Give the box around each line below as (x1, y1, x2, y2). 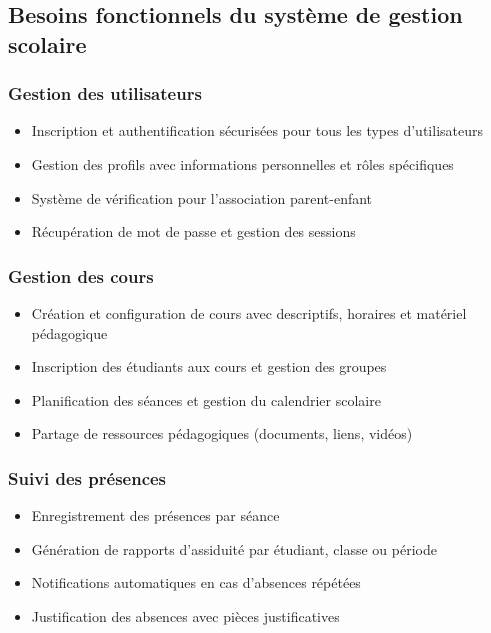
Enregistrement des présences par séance (31, 505, 280, 526)
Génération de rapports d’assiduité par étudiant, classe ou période (31, 538, 437, 559)
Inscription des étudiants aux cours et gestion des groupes (31, 356, 387, 377)
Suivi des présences (8, 465, 167, 490)
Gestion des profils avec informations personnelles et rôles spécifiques (31, 153, 454, 174)
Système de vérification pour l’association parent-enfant (31, 187, 373, 208)
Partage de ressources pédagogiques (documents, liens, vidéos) (31, 423, 413, 444)
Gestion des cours (8, 263, 154, 288)
